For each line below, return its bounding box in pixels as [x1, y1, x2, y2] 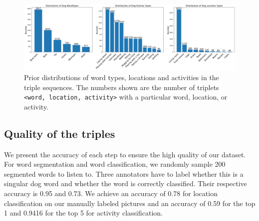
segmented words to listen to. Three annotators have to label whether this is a [4, 168, 244, 179]
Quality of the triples [4, 125, 115, 141]
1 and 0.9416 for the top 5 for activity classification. [4, 208, 163, 218]
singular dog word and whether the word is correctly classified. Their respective [4, 178, 247, 189]
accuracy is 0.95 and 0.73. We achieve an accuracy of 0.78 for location [4, 188, 218, 198]
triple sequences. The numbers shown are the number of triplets [24, 82, 219, 92]
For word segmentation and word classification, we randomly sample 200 [4, 159, 226, 169]
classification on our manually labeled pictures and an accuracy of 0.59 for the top [4, 198, 256, 208]
